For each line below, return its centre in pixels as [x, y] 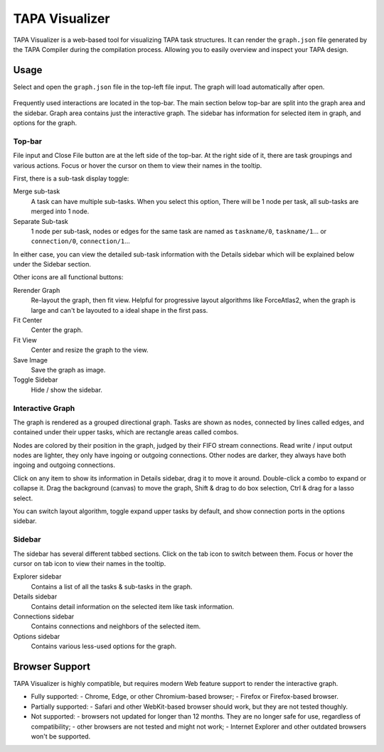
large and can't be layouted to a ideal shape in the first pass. [119, 310]
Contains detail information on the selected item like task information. [133, 606]
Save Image [30, 360]
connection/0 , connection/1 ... [81, 241]
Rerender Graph [37, 290]
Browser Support [52, 666]
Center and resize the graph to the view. [90, 350]
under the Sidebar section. [52, 264]
